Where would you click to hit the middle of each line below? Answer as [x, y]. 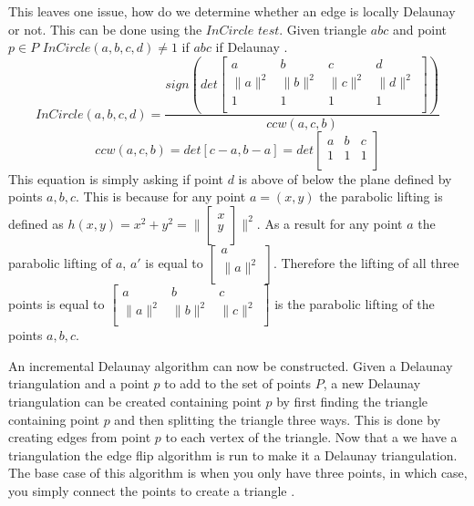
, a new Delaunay [372, 383]
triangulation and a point [79, 383]
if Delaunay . [252, 47]
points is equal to [57, 303]
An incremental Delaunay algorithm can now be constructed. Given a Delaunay [231, 365]
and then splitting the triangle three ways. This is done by [278, 419]
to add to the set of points [238, 383]
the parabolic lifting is [381, 196]
